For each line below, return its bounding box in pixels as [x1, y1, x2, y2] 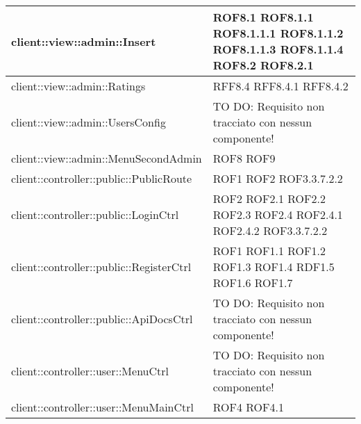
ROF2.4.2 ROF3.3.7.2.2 [212, 222, 328, 238]
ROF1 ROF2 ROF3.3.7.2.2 [212, 170, 343, 186]
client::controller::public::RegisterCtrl [11, 259, 192, 275]
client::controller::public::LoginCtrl [11, 206, 179, 222]
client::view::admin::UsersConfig [11, 114, 166, 130]
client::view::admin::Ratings [11, 78, 146, 94]
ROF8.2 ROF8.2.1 [212, 57, 314, 73]
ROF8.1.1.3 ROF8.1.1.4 [212, 41, 344, 57]
